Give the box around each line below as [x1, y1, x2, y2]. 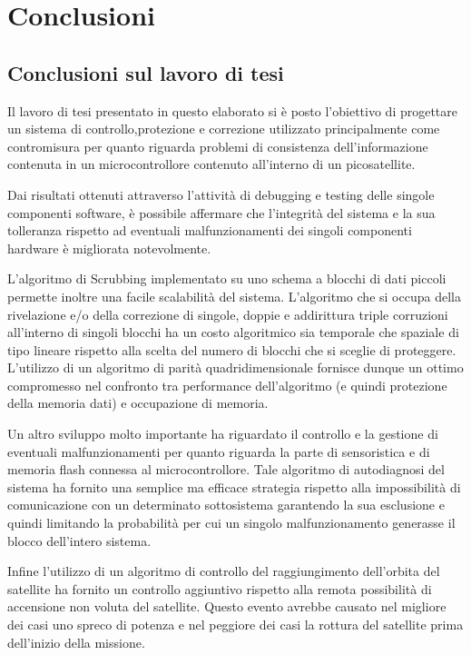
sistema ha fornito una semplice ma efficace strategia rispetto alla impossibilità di [7, 477, 461, 496]
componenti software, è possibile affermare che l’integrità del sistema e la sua [7, 203, 436, 222]
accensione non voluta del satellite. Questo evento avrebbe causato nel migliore [7, 597, 446, 616]
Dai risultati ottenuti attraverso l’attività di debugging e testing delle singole [7, 184, 435, 203]
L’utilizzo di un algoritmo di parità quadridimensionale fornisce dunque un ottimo [7, 358, 464, 377]
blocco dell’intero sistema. [7, 531, 152, 550]
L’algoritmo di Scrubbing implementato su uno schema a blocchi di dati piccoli [7, 269, 446, 288]
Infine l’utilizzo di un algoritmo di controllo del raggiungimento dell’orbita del [7, 561, 440, 581]
